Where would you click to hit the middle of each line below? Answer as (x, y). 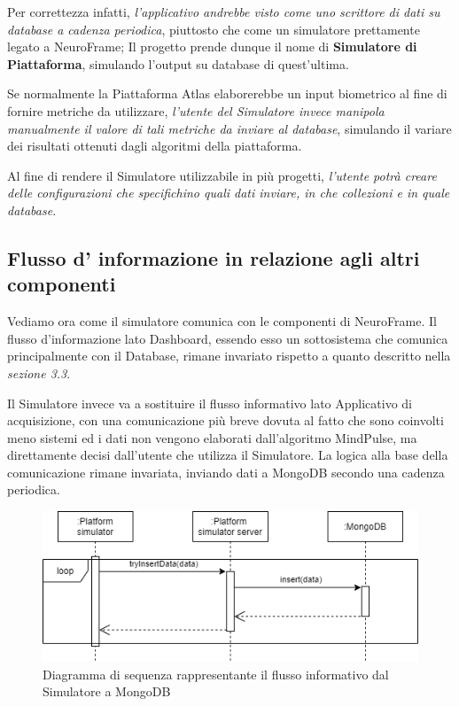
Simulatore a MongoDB (107, 691)
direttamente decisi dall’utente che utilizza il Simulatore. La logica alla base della (228, 455)
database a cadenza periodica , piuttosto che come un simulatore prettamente (214, 29)
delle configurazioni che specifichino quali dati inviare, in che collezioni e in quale (229, 193)
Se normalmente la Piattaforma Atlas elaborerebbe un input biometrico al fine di (227, 93)
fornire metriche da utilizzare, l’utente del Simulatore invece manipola (196, 110)
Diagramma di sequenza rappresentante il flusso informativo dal (216, 674)
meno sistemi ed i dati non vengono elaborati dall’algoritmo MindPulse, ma (212, 437)
